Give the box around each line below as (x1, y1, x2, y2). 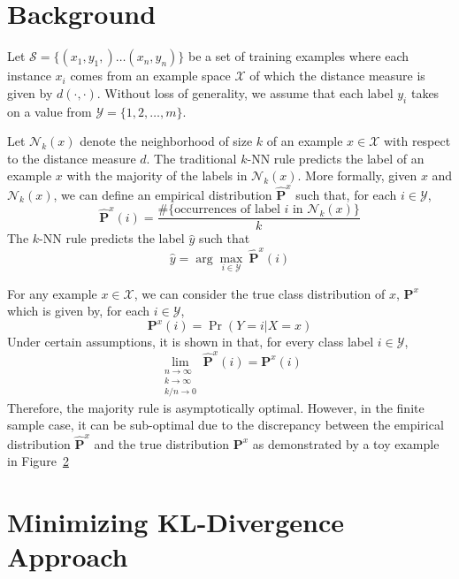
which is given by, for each (7, 301, 150, 320)
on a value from (7, 102, 92, 120)
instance (7, 66, 51, 85)
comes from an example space (70, 66, 231, 85)
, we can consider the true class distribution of (134, 284, 386, 302)
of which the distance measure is (249, 66, 425, 85)
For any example (7, 284, 97, 302)
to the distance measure (7, 149, 136, 167)
